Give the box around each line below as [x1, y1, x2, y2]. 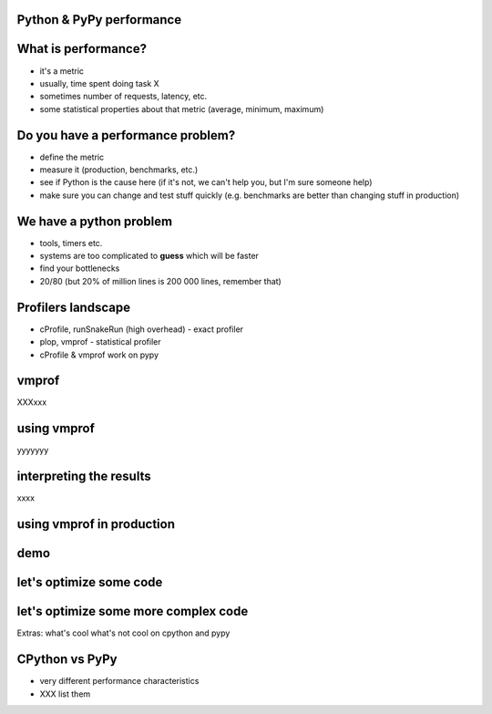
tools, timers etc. [39, 237, 103, 248]
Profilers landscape [16, 299, 131, 315]
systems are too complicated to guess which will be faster [39, 251, 260, 262]
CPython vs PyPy [16, 652, 118, 667]
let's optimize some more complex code [16, 604, 249, 619]
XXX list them [39, 688, 91, 699]
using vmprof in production [16, 516, 175, 533]
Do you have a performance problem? [16, 128, 236, 143]
